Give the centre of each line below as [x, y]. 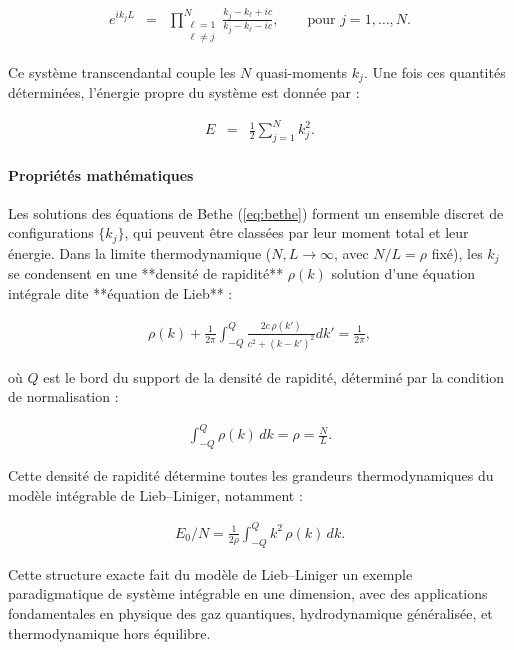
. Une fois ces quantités [434, 71]
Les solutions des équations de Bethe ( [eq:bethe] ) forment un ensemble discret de [256, 212]
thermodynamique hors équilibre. [109, 632]
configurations [51, 232]
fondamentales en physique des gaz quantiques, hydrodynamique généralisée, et [250, 612]
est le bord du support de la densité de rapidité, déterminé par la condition [274, 376]
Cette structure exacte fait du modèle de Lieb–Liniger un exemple [210, 573]
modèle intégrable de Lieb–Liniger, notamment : [155, 494]
